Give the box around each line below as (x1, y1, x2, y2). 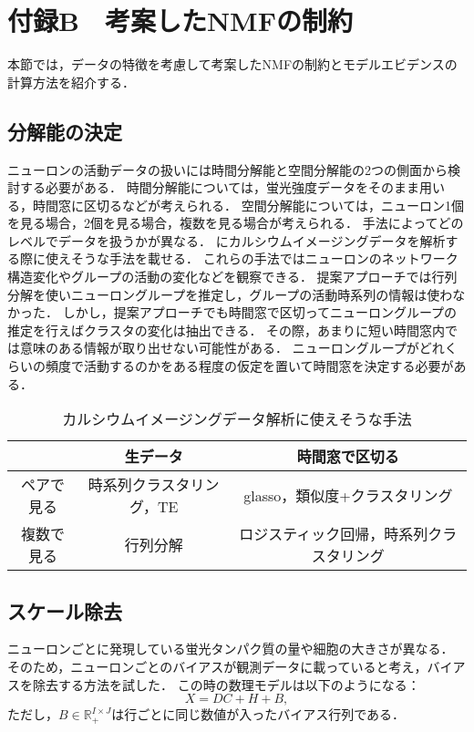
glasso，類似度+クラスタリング (243, 485, 453, 507)
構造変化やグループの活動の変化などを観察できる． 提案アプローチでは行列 (7, 267, 458, 286)
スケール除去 (7, 596, 122, 624)
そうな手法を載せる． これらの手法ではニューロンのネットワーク (70, 249, 459, 268)
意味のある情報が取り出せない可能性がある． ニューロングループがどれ (19, 338, 445, 357)
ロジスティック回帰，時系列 (239, 523, 428, 545)
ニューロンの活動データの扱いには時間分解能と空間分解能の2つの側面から (7, 160, 448, 179)
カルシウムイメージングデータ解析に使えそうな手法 (62, 408, 412, 430)
